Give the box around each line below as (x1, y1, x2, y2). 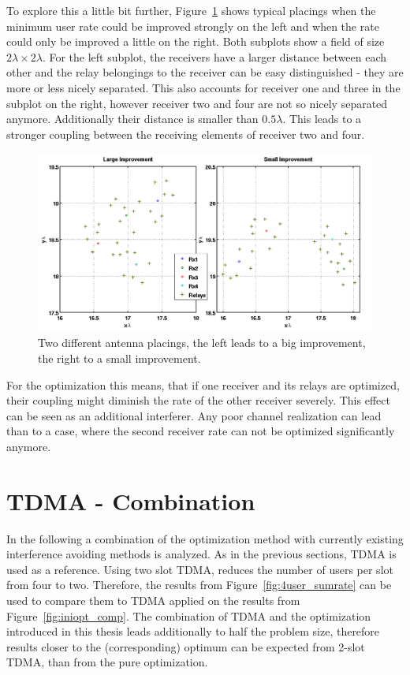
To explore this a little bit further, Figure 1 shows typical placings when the (6, 2, 376, 18)
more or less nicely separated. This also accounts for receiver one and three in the (6, 79, 401, 95)
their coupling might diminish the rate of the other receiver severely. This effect (6, 392, 390, 408)
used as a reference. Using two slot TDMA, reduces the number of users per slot (6, 561, 393, 577)
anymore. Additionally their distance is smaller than (6, 110, 259, 127)
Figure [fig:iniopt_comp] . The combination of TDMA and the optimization (6, 607, 371, 624)
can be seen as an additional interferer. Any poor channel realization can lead (6, 407, 382, 423)
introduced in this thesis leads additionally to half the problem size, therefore (6, 623, 380, 640)
